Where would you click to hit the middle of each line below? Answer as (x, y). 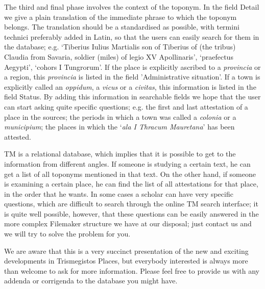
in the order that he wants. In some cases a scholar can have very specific (119, 193)
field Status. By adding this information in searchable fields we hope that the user (132, 97)
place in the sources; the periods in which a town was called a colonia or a (120, 116)
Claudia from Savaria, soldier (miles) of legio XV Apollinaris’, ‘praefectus (119, 56)
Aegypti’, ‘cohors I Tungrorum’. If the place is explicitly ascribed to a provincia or (132, 67)
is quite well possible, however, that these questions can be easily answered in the (131, 213)
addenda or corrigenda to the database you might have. (91, 281)
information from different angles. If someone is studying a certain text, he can (127, 163)
